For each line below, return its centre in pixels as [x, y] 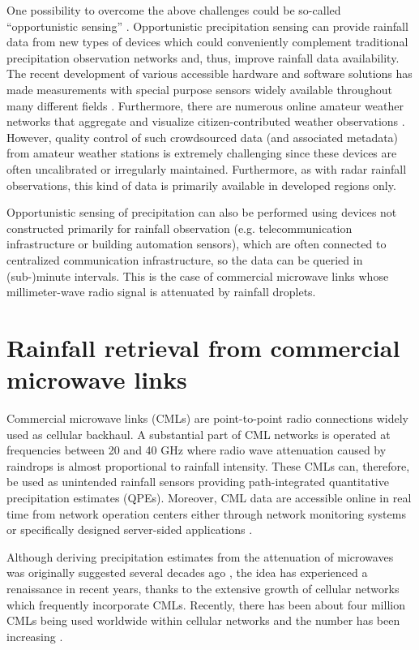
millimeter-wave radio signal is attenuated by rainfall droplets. [161, 292]
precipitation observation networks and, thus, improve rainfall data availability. [203, 57]
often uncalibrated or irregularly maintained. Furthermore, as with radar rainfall [207, 168]
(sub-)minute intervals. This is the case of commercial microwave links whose [198, 275]
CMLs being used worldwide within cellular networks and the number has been [203, 620]
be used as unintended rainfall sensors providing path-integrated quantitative [198, 482]
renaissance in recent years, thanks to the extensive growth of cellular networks [203, 588]
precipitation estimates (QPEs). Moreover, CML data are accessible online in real [209, 497]
